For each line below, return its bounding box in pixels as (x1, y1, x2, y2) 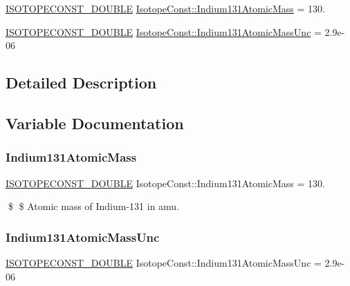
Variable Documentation (6, 112, 184, 133)
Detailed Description (6, 72, 157, 93)
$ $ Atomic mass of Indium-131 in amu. (8, 199, 180, 213)
